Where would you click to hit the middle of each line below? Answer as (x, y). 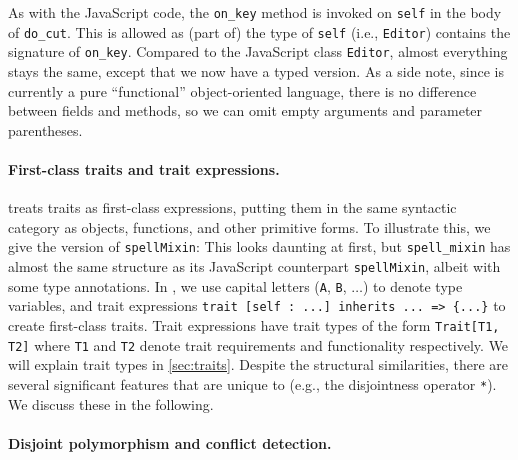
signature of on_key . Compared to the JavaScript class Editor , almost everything (258, 51)
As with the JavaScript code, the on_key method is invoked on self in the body (255, 12)
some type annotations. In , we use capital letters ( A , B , (177, 285)
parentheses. (45, 129)
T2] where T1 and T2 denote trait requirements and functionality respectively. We (258, 344)
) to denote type (413, 285)
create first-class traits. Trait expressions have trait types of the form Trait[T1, (254, 324)
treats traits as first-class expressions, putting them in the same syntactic (232, 207)
